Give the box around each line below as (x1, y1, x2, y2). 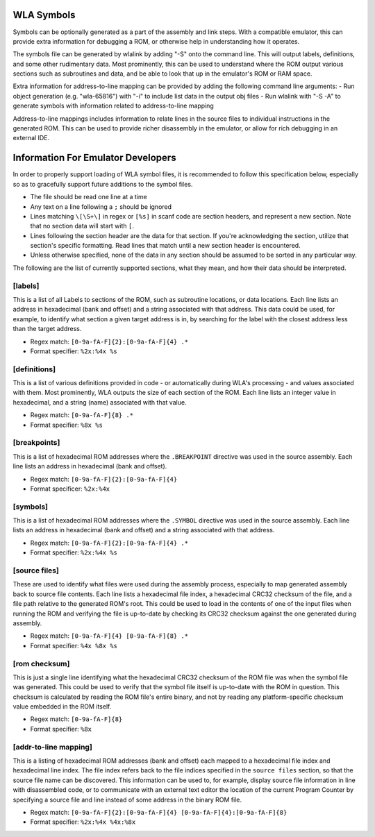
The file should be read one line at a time (30, 193, 147, 201)
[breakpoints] (12, 438, 60, 448)
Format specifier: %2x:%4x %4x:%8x (30, 818, 136, 826)
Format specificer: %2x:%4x (30, 484, 110, 493)
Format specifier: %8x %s (30, 421, 103, 429)
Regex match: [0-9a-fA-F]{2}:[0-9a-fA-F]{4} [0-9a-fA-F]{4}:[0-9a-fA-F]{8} (30, 808, 287, 816)
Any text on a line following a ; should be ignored (30, 202, 172, 211)
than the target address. (12, 325, 82, 333)
